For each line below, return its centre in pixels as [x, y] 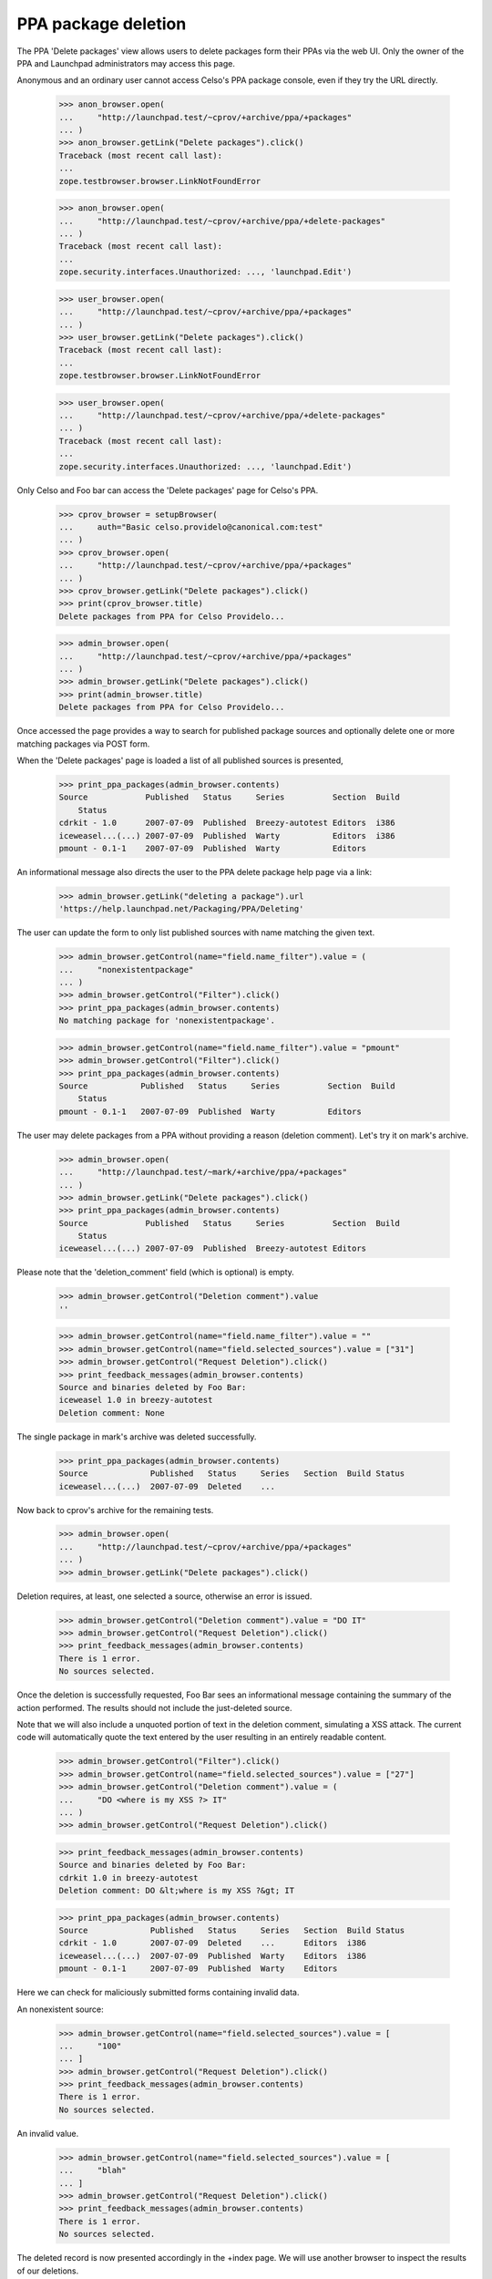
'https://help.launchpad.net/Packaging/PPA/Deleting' [181, 909]
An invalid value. [48, 2133]
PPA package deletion [102, 24]
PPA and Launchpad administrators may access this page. [126, 63]
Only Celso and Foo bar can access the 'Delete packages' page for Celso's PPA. [168, 490]
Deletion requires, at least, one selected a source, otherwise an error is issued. [164, 1596]
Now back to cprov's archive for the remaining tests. [115, 1510]
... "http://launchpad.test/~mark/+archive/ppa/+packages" [203, 1172]
